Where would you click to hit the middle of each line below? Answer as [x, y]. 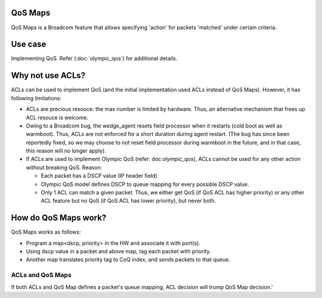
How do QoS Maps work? [59, 218]
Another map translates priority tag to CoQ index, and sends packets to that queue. [128, 260]
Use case [29, 44]
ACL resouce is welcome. [57, 117]
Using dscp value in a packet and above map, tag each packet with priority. [118, 252]
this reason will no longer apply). [66, 151]
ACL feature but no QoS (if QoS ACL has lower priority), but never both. [129, 201]
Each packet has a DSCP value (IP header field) [99, 176]
